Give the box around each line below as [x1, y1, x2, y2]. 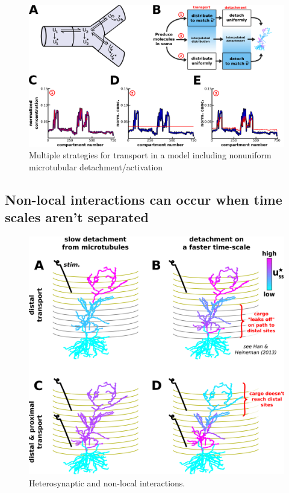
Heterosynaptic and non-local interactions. [29, 476, 185, 489]
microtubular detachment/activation [29, 160, 163, 173]
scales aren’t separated [5, 208, 149, 226]
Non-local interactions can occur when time [5, 190, 282, 208]
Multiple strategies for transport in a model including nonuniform [29, 149, 272, 161]
